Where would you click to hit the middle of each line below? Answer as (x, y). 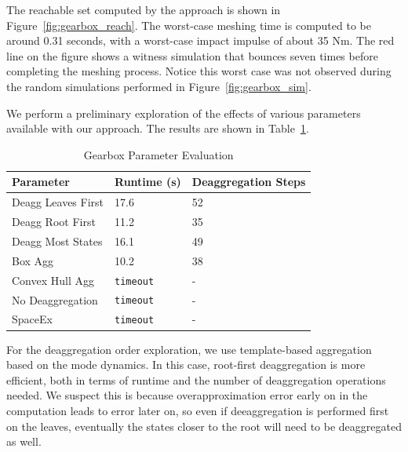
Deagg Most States (57, 241)
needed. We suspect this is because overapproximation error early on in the (187, 395)
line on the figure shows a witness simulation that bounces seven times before (192, 55)
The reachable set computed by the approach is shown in (144, 9)
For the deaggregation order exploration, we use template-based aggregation (189, 349)
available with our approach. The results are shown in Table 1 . (158, 128)
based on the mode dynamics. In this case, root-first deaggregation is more (186, 365)
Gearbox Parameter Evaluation (158, 154)
